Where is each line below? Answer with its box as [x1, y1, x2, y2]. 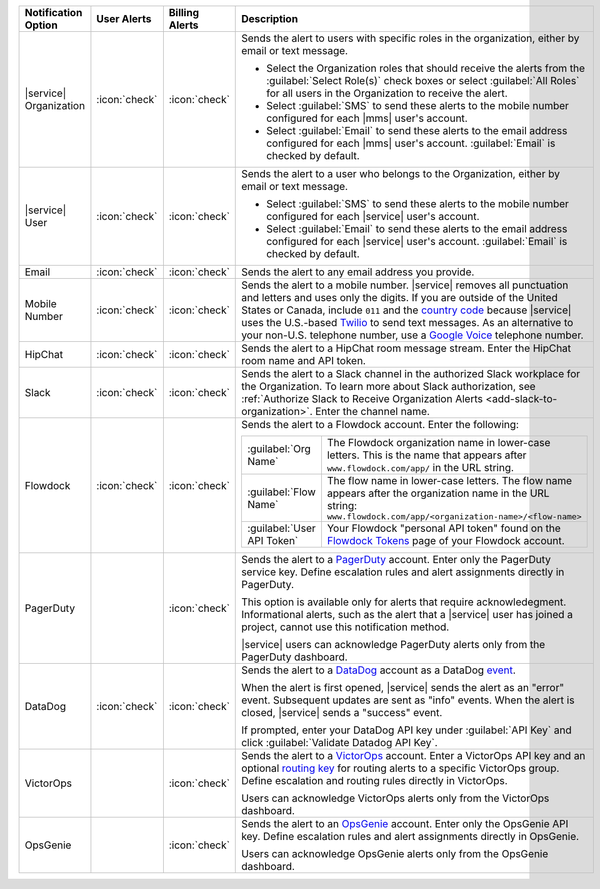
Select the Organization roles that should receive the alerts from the [266, 61, 585, 75]
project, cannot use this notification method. [241, 620, 450, 634]
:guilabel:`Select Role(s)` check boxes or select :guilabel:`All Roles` [266, 74, 580, 87]
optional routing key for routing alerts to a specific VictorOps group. [241, 761, 560, 775]
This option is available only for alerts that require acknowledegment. [241, 595, 567, 609]
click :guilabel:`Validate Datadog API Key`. [241, 736, 439, 749]
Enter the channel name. [315, 405, 430, 418]
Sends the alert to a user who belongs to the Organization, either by [241, 167, 560, 180]
